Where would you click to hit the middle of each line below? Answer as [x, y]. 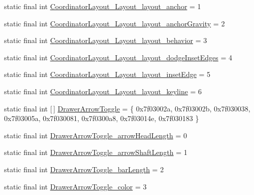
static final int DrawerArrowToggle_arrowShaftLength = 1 [96, 152]
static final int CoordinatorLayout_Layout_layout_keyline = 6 [103, 91]
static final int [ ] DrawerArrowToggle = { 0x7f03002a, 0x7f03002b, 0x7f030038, [127, 108]
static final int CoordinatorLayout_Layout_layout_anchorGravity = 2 [115, 23]
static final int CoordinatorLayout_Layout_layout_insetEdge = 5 [107, 74]
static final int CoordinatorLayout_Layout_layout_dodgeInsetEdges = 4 [118, 57]
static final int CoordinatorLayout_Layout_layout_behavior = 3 [106, 40]
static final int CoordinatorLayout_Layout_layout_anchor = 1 [103, 6]
